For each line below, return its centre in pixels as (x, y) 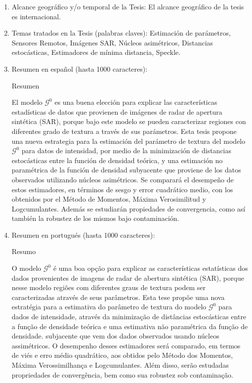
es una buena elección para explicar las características (136, 102)
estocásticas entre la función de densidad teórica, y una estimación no (117, 160)
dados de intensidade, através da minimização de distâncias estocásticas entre (129, 317)
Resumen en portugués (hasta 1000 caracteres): (83, 234)
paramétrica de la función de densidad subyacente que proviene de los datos (126, 170)
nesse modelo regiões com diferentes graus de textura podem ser (109, 287)
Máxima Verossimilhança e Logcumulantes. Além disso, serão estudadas (120, 365)
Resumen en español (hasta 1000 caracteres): (80, 68)
